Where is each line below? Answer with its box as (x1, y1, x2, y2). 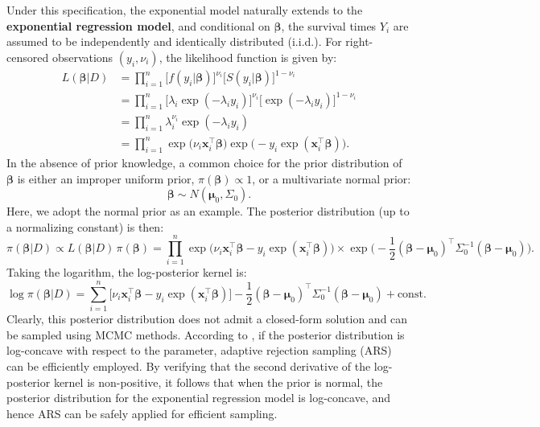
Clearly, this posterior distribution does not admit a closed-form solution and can (6, 310, 408, 327)
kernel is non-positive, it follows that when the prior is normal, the (53, 373, 383, 390)
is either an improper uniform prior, (17, 170, 195, 187)
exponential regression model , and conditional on (6, 17, 270, 34)
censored (6, 48, 49, 65)
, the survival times (281, 17, 377, 34)
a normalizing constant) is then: (6, 218, 164, 235)
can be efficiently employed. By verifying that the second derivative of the (6, 357, 371, 374)
